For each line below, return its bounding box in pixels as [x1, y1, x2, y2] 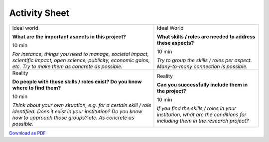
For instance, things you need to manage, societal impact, [12, 50, 149, 57]
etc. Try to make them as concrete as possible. [12, 63, 123, 70]
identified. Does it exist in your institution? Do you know [12, 108, 142, 115]
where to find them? [12, 84, 61, 91]
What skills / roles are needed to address [157, 33, 256, 40]
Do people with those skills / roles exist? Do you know [12, 78, 142, 85]
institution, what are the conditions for [157, 111, 247, 118]
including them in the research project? [157, 117, 249, 124]
